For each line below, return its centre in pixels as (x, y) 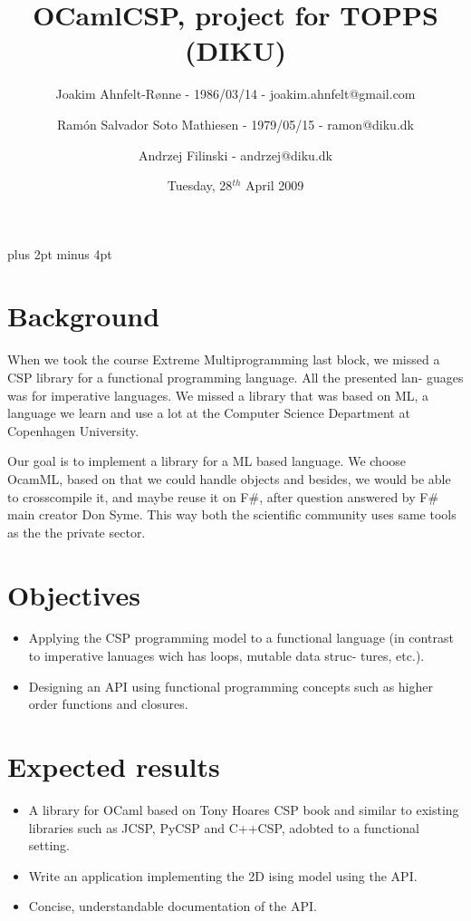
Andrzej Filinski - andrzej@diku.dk (235, 155)
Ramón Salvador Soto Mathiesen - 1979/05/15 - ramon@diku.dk (235, 124)
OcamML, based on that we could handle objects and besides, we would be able (229, 478)
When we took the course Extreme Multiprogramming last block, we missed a (224, 359)
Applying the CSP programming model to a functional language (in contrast (241, 638)
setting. (49, 845)
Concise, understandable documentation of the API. (173, 906)
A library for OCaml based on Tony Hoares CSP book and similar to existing (244, 809)
